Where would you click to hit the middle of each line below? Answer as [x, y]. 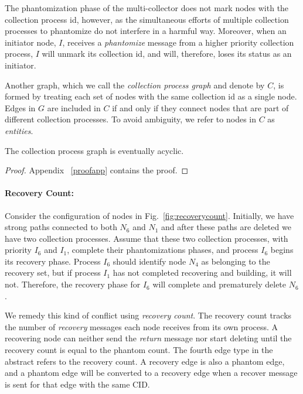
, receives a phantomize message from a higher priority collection [178, 42]
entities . [19, 130]
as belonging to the [236, 261]
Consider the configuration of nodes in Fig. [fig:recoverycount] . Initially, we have [149, 215]
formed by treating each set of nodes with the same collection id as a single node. [151, 96]
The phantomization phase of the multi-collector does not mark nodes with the [147, 8]
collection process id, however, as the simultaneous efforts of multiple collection [147, 19]
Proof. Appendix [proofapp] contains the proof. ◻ [97, 170]
